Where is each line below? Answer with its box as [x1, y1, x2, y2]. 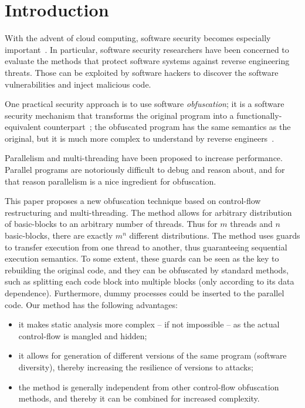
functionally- [236, 109, 282, 121]
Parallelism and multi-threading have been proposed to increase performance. [5, 152, 283, 164]
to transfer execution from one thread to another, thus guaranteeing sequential [5, 240, 287, 253]
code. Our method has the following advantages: [5, 298, 178, 310]
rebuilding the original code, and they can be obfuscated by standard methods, [5, 263, 289, 276]
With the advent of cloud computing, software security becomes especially [5, 32, 271, 44]
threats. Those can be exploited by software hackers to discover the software [5, 66, 279, 78]
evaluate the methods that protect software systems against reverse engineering [5, 55, 290, 67]
